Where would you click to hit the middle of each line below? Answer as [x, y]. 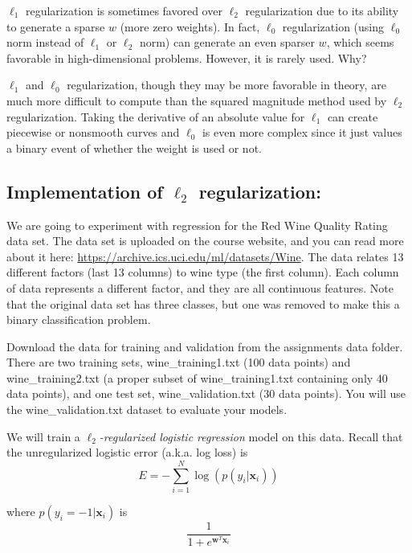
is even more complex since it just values [302, 132]
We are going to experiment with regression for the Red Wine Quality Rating [197, 225]
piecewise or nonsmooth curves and [93, 132]
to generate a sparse [56, 26]
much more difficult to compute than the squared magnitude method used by [197, 100]
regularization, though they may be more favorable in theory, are [226, 85]
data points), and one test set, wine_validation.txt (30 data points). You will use [206, 393]
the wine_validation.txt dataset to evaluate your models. [147, 410]
